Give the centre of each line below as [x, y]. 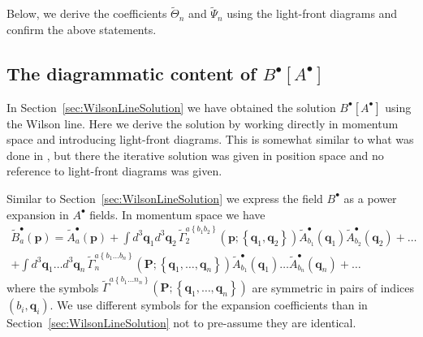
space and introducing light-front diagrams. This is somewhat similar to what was [210, 139]
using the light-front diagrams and [312, 13]
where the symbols [53, 287]
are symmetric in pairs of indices [333, 287]
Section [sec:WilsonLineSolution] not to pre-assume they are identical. [181, 323]
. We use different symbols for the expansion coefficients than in [209, 305]
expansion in [38, 214]
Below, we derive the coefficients [87, 13]
